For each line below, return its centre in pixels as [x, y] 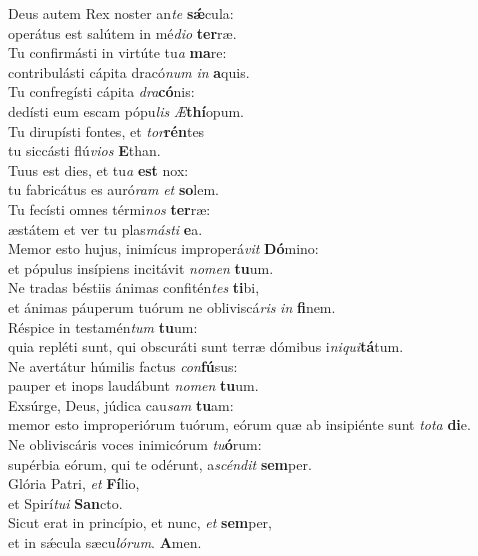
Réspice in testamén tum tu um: [103, 326]
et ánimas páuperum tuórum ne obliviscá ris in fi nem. [172, 306]
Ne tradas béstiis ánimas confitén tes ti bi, [134, 287]
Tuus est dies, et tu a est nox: [98, 169]
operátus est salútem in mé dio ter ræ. [122, 32]
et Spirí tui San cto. [65, 502]
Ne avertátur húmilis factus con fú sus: [123, 365]
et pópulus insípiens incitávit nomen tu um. [141, 267]
